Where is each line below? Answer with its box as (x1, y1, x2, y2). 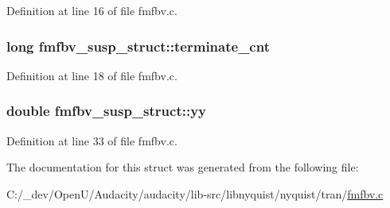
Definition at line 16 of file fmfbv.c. (6, 2, 177, 18)
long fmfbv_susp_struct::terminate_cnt (6, 36, 270, 56)
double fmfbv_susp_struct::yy (6, 101, 207, 121)
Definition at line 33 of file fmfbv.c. (6, 132, 177, 148)
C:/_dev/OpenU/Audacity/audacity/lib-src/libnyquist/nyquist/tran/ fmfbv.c (6, 185, 384, 202)
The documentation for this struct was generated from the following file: (6, 159, 359, 175)
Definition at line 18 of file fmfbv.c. (6, 67, 177, 83)
